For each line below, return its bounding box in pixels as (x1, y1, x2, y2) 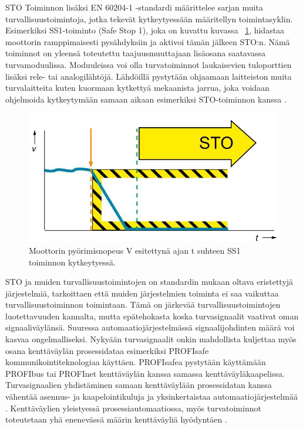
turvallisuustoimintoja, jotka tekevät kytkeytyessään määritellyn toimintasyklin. (5, 12, 293, 25)
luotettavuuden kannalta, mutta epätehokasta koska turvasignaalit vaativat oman (5, 309, 299, 322)
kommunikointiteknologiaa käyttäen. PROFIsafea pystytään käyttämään (5, 356, 266, 368)
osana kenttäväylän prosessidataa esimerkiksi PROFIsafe (5, 344, 209, 356)
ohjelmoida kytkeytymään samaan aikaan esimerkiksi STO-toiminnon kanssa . (5, 93, 287, 105)
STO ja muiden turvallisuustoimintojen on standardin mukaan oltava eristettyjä (5, 275, 294, 288)
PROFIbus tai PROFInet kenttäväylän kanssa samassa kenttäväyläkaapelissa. (5, 367, 285, 379)
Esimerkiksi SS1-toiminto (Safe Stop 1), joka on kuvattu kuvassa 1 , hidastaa (5, 24, 285, 36)
